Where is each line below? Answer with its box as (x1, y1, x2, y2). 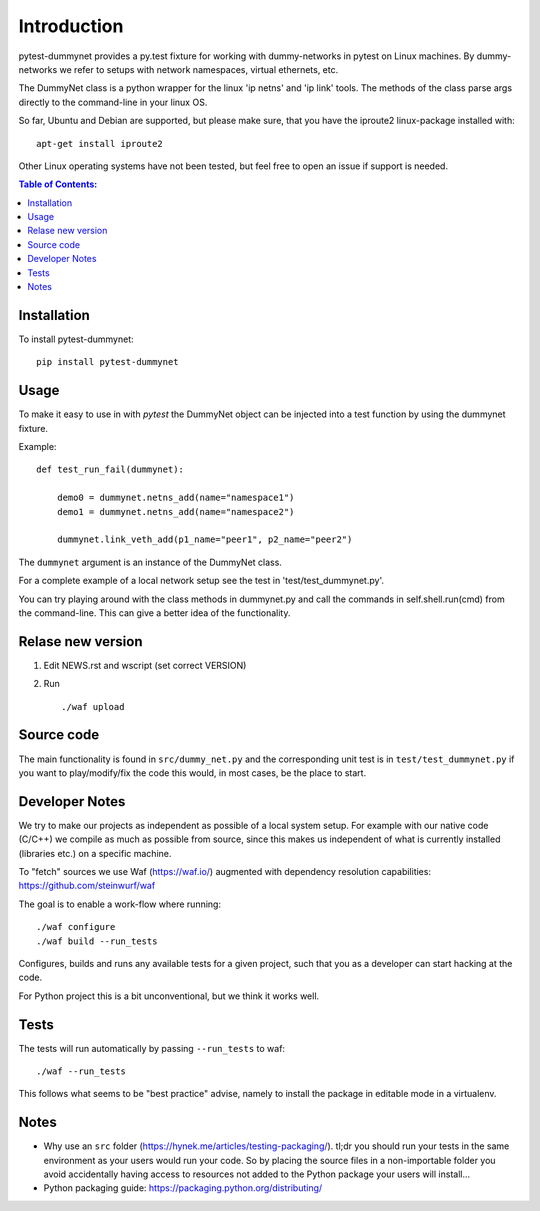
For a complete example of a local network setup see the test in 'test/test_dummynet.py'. (18, 575, 385, 587)
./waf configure (36, 921, 116, 933)
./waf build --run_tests (36, 935, 158, 947)
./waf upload (61, 701, 125, 712)
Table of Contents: (18, 178, 98, 190)
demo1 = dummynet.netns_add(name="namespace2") (56, 506, 295, 517)
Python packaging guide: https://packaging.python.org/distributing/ (43, 1182, 323, 1194)
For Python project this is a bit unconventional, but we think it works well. (18, 990, 320, 1002)
